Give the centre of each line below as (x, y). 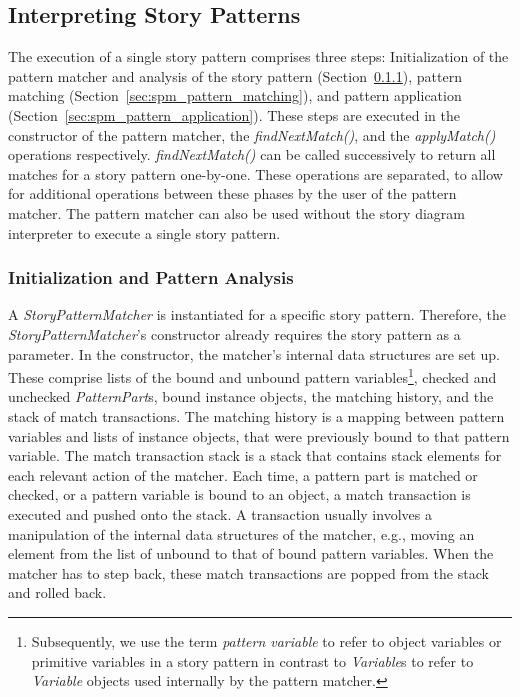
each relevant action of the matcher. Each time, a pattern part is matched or (243, 474)
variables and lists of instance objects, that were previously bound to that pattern (259, 435)
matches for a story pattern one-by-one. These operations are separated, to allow (255, 173)
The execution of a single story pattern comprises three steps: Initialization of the (258, 56)
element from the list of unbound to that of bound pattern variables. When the (251, 553)
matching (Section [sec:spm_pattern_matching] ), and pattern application (235, 95)
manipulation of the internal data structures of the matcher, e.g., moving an (241, 533)
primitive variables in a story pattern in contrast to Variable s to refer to (252, 660)
